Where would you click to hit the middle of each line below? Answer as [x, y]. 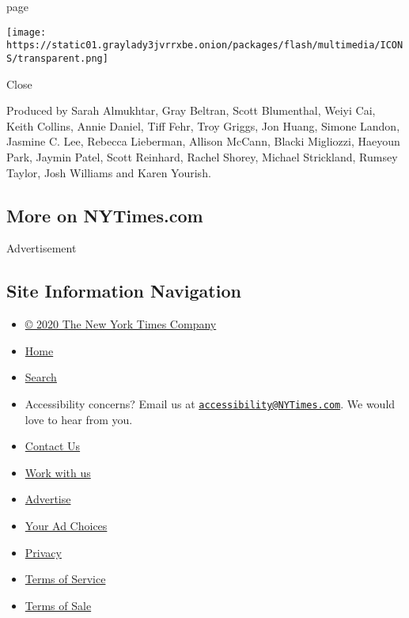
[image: [27, 32]
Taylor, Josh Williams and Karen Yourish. [109, 172]
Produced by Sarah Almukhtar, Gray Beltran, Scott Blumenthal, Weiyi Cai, [191, 110]
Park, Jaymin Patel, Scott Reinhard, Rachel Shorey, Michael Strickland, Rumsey [202, 156]
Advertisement [42, 248]
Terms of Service [65, 579]
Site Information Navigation [124, 291]
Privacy [43, 552]
